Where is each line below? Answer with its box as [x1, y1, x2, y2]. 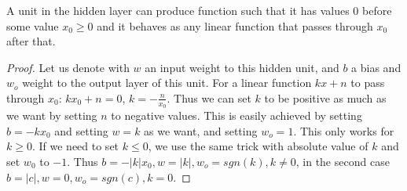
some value [6, 17, 59, 34]
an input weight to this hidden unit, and [145, 59, 339, 75]
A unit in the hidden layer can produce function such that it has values [6, 2, 350, 18]
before [362, 2, 392, 18]
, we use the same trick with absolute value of [148, 138, 368, 154]
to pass [350, 74, 385, 91]
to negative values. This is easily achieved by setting [111, 107, 362, 124]
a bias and [351, 59, 401, 75]
